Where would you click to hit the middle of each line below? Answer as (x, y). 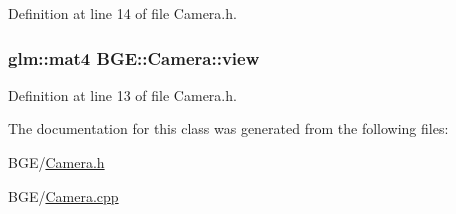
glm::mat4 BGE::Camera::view (134, 57)
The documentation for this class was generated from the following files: (228, 128)
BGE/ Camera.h (56, 162)
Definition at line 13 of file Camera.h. (122, 94)
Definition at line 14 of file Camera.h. (122, 13)
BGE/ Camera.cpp (63, 195)
